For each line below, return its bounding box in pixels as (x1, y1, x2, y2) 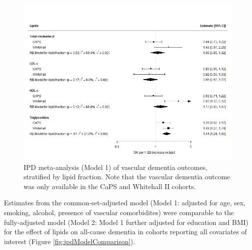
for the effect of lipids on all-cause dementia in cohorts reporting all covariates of (4, 226, 247, 237)
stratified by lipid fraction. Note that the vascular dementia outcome (24, 171, 230, 182)
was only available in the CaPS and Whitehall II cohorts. (24, 181, 196, 191)
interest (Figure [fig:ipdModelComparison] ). (4, 236, 135, 246)
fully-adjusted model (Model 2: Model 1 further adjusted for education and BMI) (4, 217, 249, 227)
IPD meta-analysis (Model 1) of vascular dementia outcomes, (24, 162, 208, 172)
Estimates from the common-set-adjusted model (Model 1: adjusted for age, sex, (4, 197, 246, 208)
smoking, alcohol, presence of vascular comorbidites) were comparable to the (4, 207, 234, 217)
